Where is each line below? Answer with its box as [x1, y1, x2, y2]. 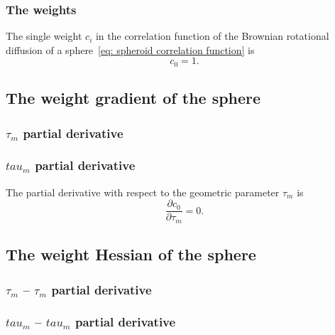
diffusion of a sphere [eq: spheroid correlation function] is [6, 42, 255, 57]
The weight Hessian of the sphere [6, 243, 256, 265]
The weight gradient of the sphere [6, 87, 261, 109]
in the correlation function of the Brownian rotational [95, 28, 329, 43]
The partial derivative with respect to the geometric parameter [6, 184, 280, 199]
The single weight [6, 28, 82, 43]
